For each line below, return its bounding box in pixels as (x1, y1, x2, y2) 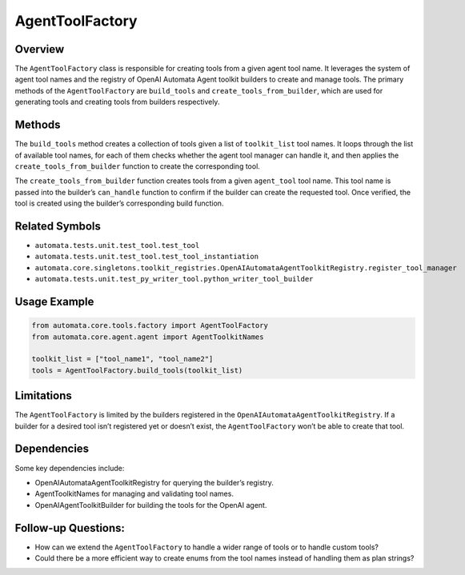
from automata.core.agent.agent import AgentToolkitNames (31, 332, 264, 341)
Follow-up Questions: (14, 521, 126, 535)
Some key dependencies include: (14, 463, 125, 473)
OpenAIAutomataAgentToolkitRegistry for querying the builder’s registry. (34, 477, 274, 487)
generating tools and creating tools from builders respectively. (14, 97, 220, 107)
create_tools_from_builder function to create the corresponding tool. (14, 161, 260, 171)
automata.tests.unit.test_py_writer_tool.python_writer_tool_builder (34, 274, 314, 284)
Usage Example (14, 294, 94, 308)
